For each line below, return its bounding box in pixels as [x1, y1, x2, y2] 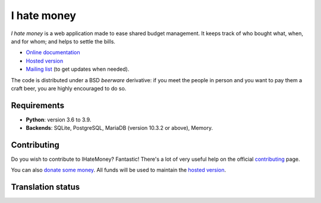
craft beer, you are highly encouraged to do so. [11, 85, 127, 92]
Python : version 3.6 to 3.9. [26, 116, 92, 123]
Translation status [11, 182, 80, 192]
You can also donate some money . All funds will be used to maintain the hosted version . [11, 167, 226, 174]
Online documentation [26, 49, 80, 56]
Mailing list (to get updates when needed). [26, 65, 130, 73]
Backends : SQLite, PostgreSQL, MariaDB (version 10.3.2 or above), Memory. [26, 124, 213, 132]
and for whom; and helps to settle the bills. [11, 38, 116, 45]
